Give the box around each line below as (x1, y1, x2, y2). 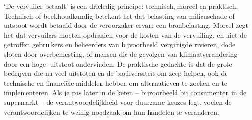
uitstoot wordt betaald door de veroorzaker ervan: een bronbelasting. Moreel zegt (4, 20, 248, 30)
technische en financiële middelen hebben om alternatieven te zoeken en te (4, 77, 227, 88)
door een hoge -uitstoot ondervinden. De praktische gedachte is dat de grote (4, 58, 232, 69)
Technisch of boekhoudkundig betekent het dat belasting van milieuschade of (4, 10, 235, 21)
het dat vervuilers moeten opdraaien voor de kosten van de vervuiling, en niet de (4, 29, 247, 40)
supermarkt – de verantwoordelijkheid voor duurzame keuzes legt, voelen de (4, 96, 232, 107)
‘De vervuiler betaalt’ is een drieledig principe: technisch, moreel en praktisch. (4, 1, 238, 11)
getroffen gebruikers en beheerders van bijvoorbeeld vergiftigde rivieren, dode (4, 39, 236, 49)
